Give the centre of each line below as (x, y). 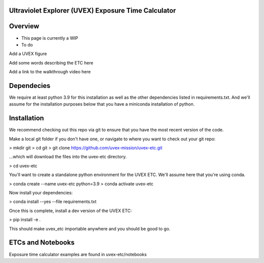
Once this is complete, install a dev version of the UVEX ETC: (70, 211)
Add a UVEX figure (28, 54)
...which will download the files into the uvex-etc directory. (68, 157)
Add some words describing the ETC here (51, 63)
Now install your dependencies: (41, 193)
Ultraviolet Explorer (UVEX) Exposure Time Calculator (92, 11)
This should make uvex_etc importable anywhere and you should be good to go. (90, 229)
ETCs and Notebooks (42, 243)
